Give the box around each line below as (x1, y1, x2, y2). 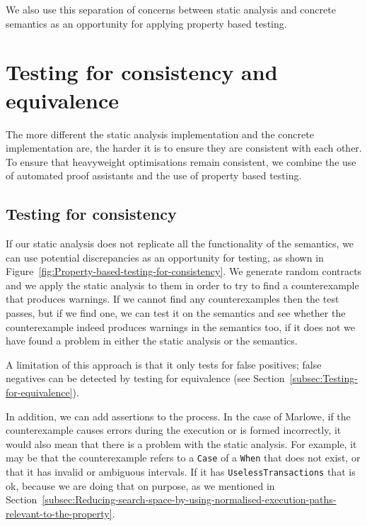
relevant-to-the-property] (6, 505, 112, 520)
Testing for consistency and (6, 57, 278, 86)
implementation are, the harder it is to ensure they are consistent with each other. (6, 140, 362, 155)
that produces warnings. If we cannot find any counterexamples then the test (6, 291, 339, 306)
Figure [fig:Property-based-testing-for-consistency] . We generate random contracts (6, 264, 362, 279)
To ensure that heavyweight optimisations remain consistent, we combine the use (6, 154, 356, 169)
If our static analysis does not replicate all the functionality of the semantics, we (6, 236, 354, 251)
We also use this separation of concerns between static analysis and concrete (6, 2, 336, 16)
